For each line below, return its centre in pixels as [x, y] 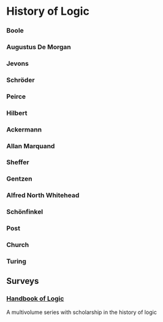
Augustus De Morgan [39, 47]
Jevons [17, 63]
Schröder [21, 80]
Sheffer [18, 162]
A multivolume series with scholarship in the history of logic [82, 312]
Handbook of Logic [35, 299]
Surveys [23, 281]
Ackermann [24, 129]
